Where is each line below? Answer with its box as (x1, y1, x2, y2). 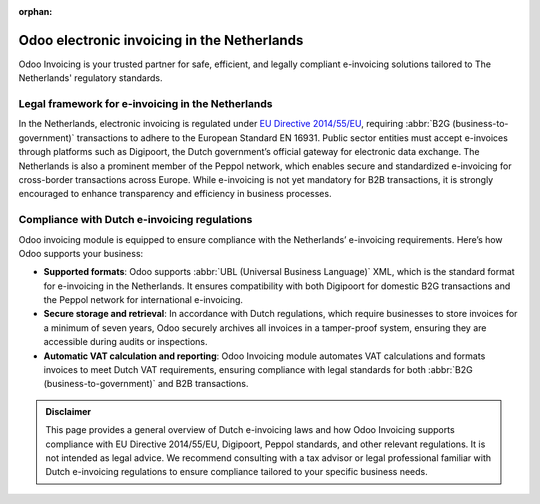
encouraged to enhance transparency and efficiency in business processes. (18, 188, 332, 200)
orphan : (18, 6, 53, 17)
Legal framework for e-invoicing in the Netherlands (18, 97, 273, 111)
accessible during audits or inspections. (43, 336, 209, 348)
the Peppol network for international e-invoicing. (43, 294, 244, 306)
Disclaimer (45, 405, 92, 417)
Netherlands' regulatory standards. (18, 72, 163, 84)
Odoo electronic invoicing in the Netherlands (18, 31, 304, 49)
